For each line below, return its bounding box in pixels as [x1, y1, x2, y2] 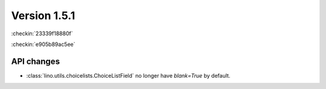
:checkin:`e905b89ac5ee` [11, 41, 75, 48]
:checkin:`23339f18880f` [11, 30, 73, 37]
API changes [11, 56, 60, 66]
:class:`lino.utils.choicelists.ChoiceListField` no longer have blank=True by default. [26, 72, 231, 79]
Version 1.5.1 [11, 9, 75, 22]
